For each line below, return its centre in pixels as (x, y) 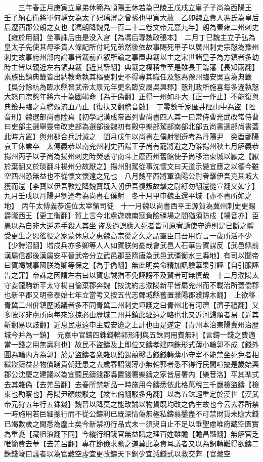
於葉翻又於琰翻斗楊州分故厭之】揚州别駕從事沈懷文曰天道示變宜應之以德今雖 (131, 166)
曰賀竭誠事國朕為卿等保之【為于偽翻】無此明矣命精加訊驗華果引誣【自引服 (128, 265)
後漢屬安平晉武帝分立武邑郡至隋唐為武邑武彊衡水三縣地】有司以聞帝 (145, 255)
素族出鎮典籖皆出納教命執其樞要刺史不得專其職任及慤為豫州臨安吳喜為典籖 (128, 77)
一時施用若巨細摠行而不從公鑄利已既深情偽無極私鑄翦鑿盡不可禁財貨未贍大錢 (131, 414)
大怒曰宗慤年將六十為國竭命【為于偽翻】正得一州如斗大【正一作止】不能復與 (131, 96)
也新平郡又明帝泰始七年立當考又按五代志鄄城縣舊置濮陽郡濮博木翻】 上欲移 (130, 295)
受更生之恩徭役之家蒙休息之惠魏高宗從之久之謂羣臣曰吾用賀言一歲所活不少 (128, 235)
